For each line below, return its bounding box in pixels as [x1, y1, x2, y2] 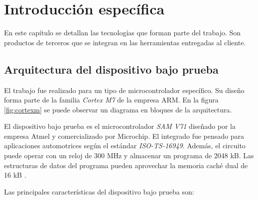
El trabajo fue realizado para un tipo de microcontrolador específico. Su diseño [4, 85, 245, 95]
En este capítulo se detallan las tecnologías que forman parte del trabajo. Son [4, 27, 241, 38]
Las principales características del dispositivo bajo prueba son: [4, 186, 194, 197]
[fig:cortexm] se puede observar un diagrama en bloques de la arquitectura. [4, 104, 232, 114]
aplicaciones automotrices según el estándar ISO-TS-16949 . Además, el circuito [4, 140, 246, 151]
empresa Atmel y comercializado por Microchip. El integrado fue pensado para [4, 130, 245, 141]
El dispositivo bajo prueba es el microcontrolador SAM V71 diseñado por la [4, 121, 236, 131]
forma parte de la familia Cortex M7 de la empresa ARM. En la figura [4, 95, 219, 105]
